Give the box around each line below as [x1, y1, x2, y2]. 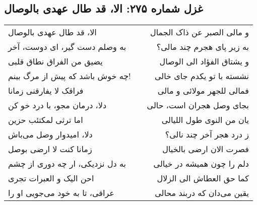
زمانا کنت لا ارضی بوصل [8, 143, 92, 155]
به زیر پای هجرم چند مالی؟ [156, 41, 249, 53]
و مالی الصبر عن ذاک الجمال [150, 26, 249, 38]
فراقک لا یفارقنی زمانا [8, 85, 84, 97]
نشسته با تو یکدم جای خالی [155, 70, 249, 82]
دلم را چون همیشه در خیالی [153, 158, 249, 170]
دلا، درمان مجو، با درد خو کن [8, 99, 107, 111]
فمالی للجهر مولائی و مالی [157, 85, 249, 97]
